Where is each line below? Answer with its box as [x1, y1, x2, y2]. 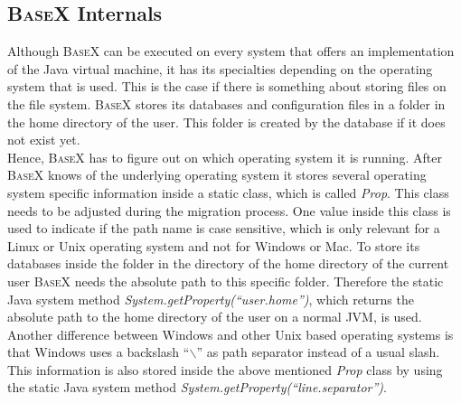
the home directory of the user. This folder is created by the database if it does [7, 112, 446, 131]
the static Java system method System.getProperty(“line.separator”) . [7, 378, 387, 397]
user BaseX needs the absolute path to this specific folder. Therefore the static [7, 271, 444, 290]
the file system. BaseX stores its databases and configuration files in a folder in [7, 94, 446, 113]
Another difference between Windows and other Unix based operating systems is [7, 324, 454, 343]
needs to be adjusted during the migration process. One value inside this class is [7, 201, 451, 220]
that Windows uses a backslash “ [7, 342, 190, 361]
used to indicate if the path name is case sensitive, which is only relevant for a [7, 219, 440, 238]
